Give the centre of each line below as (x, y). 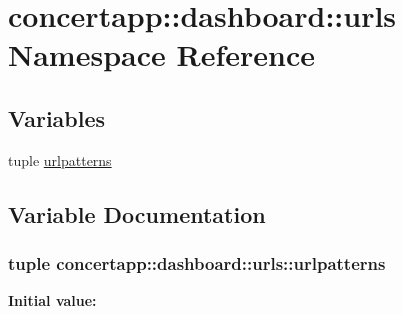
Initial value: (52, 300)
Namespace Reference (161, 54)
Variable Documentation (137, 213)
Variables (57, 117)
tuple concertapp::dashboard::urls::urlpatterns (197, 263)
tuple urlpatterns (60, 159)
